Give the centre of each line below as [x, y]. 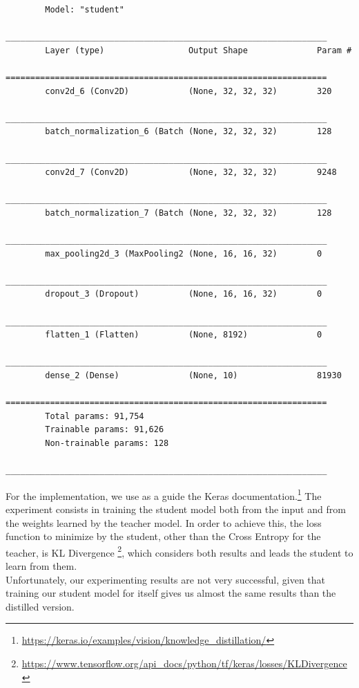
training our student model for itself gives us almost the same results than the [171, 593]
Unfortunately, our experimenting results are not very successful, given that [166, 579]
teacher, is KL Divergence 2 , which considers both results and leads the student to [179, 551]
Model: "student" [85, 10]
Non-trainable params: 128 [107, 443]
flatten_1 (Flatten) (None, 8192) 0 [184, 335]
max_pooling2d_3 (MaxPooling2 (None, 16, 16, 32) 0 [184, 253]
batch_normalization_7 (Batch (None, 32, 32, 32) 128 [188, 213]
